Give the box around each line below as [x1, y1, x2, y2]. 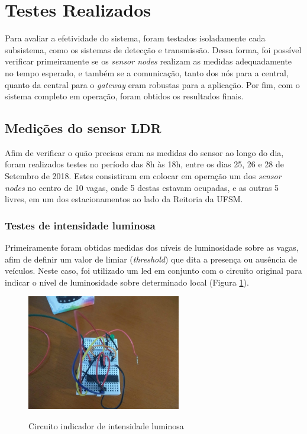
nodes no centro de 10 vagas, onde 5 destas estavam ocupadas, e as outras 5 [5, 181, 279, 193]
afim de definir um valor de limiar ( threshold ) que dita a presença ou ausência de [5, 252, 297, 265]
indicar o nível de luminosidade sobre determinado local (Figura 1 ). [5, 276, 249, 288]
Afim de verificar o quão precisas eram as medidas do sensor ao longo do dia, [5, 146, 284, 158]
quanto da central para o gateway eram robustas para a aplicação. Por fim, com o [5, 78, 300, 90]
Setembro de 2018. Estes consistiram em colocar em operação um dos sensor [5, 170, 282, 182]
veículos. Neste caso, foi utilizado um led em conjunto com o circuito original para [5, 264, 302, 277]
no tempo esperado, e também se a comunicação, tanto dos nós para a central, [5, 66, 289, 79]
